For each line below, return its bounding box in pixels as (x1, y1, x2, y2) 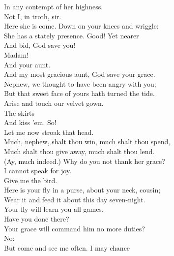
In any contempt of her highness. (4, 1, 103, 11)
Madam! (4, 49, 29, 60)
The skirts (4, 107, 35, 118)
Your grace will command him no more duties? (4, 223, 145, 233)
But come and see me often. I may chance (4, 242, 130, 253)
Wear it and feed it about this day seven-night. (4, 194, 145, 204)
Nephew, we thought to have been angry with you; (4, 78, 156, 89)
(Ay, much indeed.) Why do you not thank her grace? (4, 156, 165, 166)
